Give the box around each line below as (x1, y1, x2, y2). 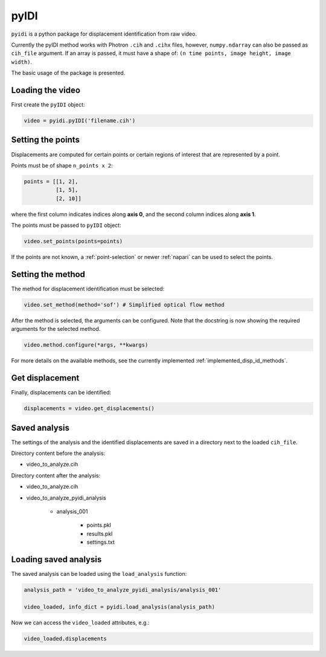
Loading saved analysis (11, 554, 102, 564)
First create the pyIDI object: (11, 101, 85, 108)
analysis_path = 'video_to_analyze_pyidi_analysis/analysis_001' (24, 587, 222, 593)
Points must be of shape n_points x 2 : (11, 162, 113, 169)
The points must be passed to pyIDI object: (11, 221, 121, 229)
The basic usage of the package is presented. (11, 70, 126, 77)
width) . (11, 58, 33, 65)
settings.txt (86, 538, 115, 546)
